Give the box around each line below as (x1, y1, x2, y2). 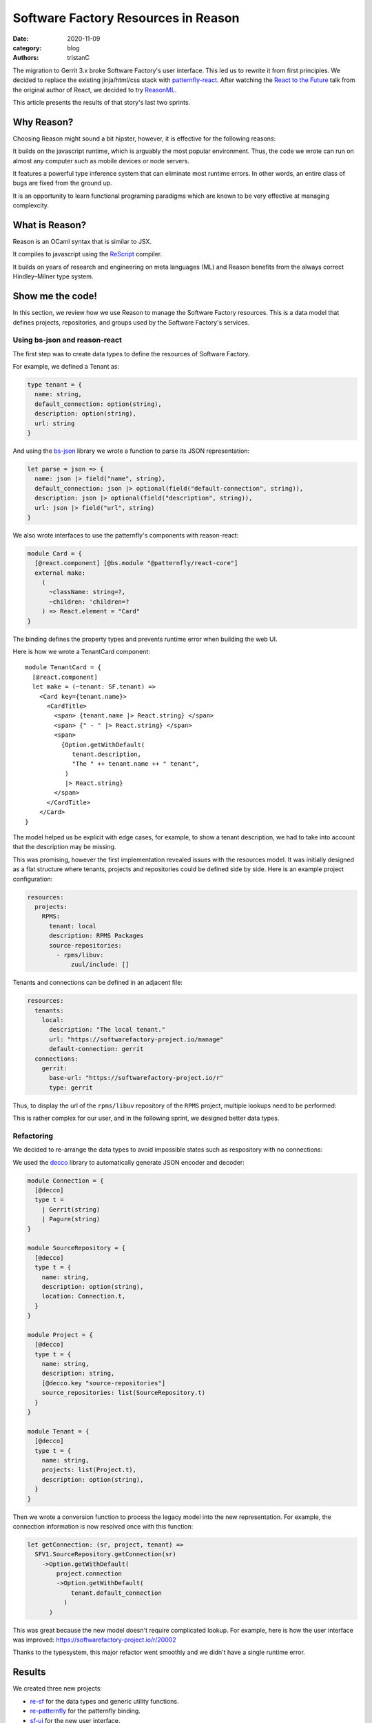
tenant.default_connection (70, 1589, 162, 1597)
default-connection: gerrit (49, 1045, 144, 1053)
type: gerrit (49, 1083, 93, 1092)
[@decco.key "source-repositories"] (41, 1379, 165, 1387)
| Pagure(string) (41, 1215, 101, 1223)
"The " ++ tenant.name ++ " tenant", (72, 760, 200, 768)
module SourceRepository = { (27, 1244, 126, 1252)
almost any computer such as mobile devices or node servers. (12, 156, 189, 165)
